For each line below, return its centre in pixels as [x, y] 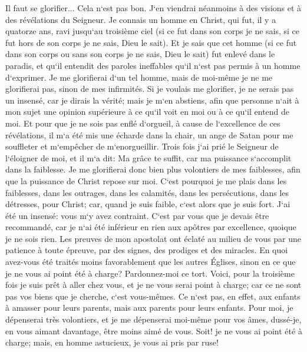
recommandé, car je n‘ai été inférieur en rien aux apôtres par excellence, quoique [151, 227]
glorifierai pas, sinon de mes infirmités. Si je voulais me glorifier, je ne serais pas [150, 89]
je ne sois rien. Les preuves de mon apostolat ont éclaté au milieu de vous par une [153, 238]
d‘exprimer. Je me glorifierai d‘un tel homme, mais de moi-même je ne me [139, 77]
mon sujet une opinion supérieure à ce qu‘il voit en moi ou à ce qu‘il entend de [148, 112]
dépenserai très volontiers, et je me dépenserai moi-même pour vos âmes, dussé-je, [153, 319]
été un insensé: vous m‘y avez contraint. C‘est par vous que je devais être [137, 215]
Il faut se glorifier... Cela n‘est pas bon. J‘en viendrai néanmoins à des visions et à [153, 8]
